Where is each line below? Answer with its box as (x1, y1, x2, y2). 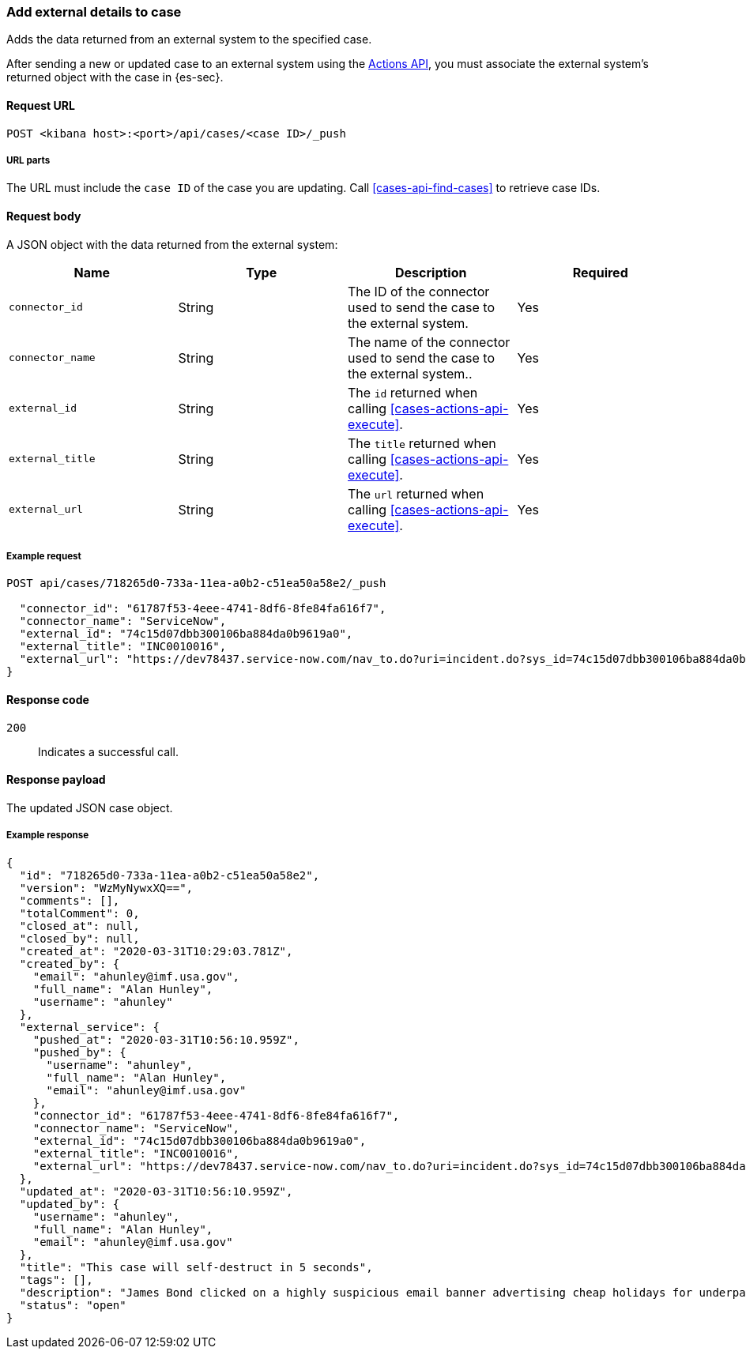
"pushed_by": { (32, 1045, 126, 1059)
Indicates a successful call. (38, 744, 179, 758)
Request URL (6, 98, 75, 112)
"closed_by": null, (19, 932, 140, 945)
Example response (6, 830, 89, 841)
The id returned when (348, 384, 478, 401)
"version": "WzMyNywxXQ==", (19, 881, 194, 894)
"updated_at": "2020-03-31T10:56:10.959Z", (19, 1184, 293, 1198)
